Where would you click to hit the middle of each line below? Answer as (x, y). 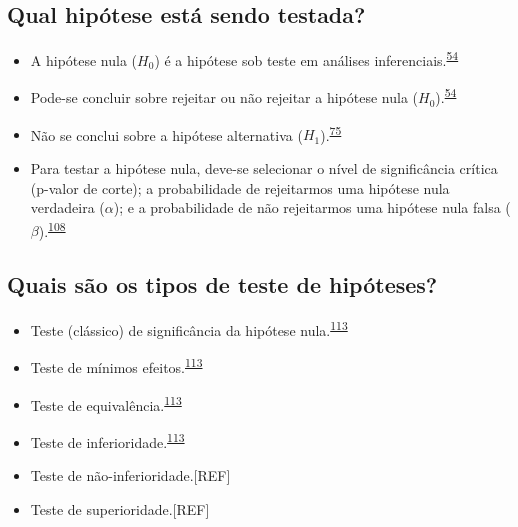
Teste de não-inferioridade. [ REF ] (130, 475)
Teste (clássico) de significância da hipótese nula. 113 (189, 328)
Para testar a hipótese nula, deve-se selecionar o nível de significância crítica (264, 167)
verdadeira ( (67, 207)
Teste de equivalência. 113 (106, 403)
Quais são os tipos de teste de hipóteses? (222, 284)
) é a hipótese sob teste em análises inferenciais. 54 (306, 58)
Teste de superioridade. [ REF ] (120, 508)
